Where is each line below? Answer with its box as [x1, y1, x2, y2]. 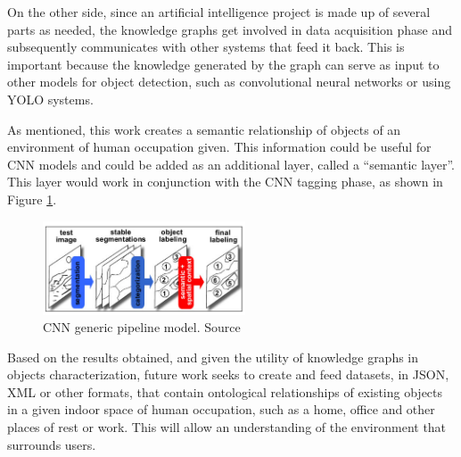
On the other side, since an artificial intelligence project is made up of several [7, 3, 431, 21]
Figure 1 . [7, 189, 57, 208]
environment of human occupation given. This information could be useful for [7, 137, 432, 156]
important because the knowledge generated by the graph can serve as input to [7, 54, 440, 73]
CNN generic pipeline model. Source [43, 318, 241, 337]
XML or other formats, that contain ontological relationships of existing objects [7, 382, 443, 401]
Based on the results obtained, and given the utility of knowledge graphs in [7, 347, 419, 366]
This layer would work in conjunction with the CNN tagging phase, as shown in [7, 172, 443, 191]
